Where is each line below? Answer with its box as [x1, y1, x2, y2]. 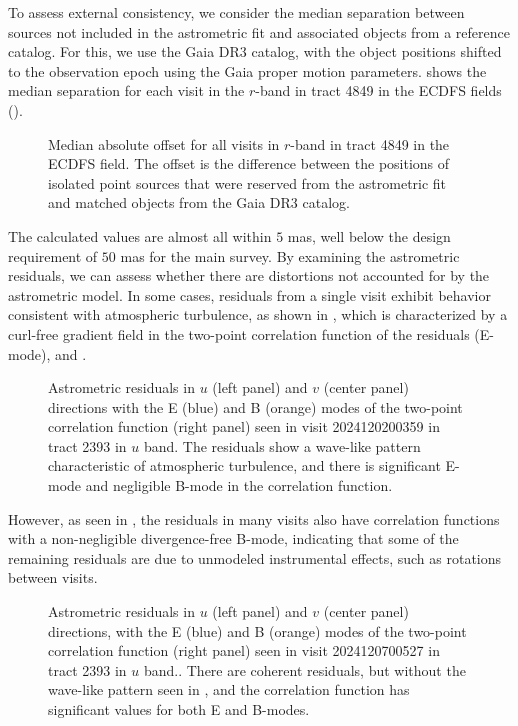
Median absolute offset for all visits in [48, 133, 280, 154]
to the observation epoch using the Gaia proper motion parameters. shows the [8, 60, 487, 81]
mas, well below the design [287, 225, 451, 246]
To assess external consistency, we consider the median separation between [8, 2, 465, 22]
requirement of [8, 245, 98, 266]
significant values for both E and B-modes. [48, 699, 310, 719]
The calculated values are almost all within [8, 225, 272, 246]
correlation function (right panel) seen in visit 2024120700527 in [48, 640, 440, 661]
